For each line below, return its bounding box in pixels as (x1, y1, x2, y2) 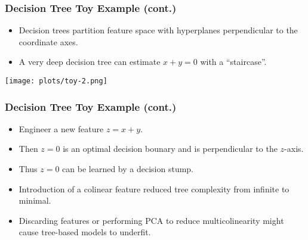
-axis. (284, 142, 304, 155)
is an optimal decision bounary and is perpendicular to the (63, 142, 278, 155)
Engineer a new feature (19, 122, 104, 135)
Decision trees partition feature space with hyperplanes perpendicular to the (19, 24, 298, 36)
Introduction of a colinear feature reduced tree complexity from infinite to (19, 182, 289, 195)
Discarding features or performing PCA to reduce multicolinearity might (19, 214, 284, 226)
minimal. (19, 194, 51, 207)
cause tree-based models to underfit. (19, 226, 151, 238)
